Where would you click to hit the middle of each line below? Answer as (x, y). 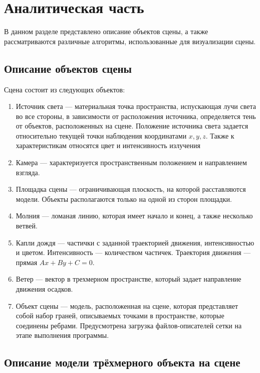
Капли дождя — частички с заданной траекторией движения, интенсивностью (135, 242)
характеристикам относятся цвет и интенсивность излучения (108, 145)
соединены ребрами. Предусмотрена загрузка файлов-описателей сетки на (129, 325)
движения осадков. (44, 289)
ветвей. (27, 226)
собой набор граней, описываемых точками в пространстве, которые (120, 316)
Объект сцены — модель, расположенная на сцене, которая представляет (127, 305)
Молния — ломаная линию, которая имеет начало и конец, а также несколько (134, 216)
